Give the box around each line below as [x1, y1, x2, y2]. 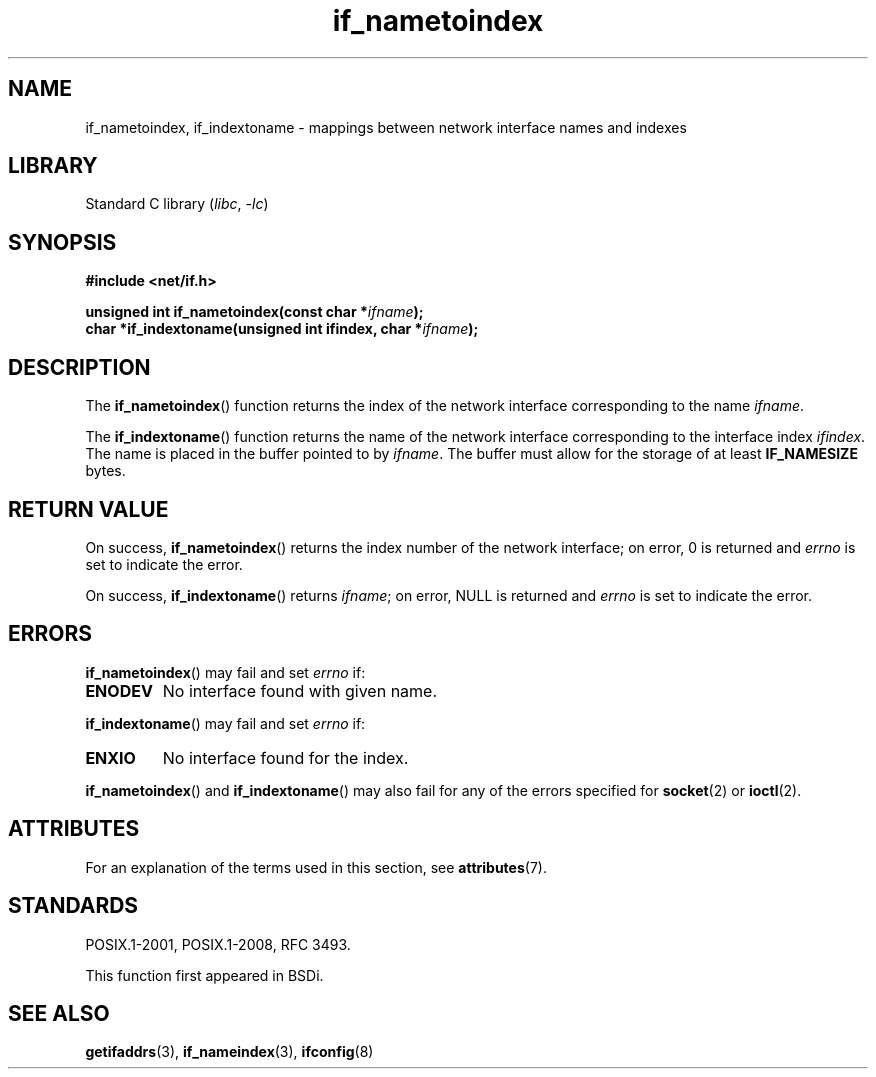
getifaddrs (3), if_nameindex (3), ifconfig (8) [85, 1043, 374, 1061]
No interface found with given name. [162, 680, 438, 701]
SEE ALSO [8, 1000, 110, 1026]
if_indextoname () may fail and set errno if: [85, 714, 366, 732]
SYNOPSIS [8, 229, 117, 255]
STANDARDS [8, 893, 139, 919]
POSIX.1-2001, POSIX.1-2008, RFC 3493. [85, 935, 351, 953]
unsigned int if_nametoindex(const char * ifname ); [85, 303, 424, 321]
